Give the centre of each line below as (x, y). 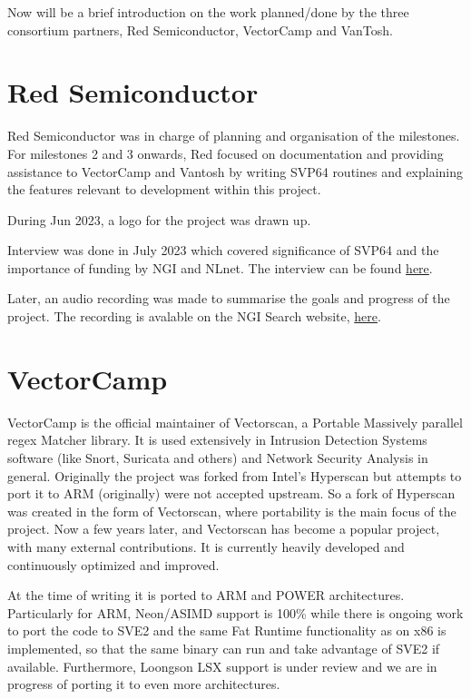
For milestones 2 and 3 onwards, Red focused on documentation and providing (226, 153)
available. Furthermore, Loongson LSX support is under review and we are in (222, 666)
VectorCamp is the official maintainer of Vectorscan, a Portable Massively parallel (235, 422)
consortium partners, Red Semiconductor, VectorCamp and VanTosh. (200, 30)
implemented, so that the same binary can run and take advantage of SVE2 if (224, 648)
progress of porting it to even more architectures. (144, 684)
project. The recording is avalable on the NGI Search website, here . (194, 316)
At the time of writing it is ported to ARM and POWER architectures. (206, 595)
